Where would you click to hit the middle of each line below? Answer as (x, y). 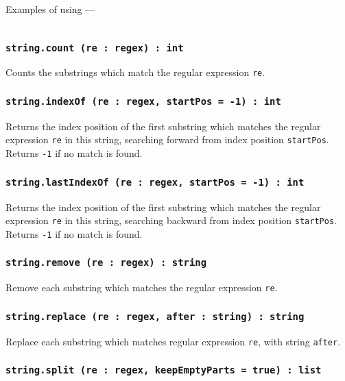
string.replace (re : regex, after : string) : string (155, 316)
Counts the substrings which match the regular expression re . (135, 72)
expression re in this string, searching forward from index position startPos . (167, 139)
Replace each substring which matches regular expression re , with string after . (173, 341)
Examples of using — (50, 9)
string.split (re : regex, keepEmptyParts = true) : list (164, 370)
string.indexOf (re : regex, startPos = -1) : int (143, 101)
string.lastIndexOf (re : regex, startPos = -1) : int (155, 182)
